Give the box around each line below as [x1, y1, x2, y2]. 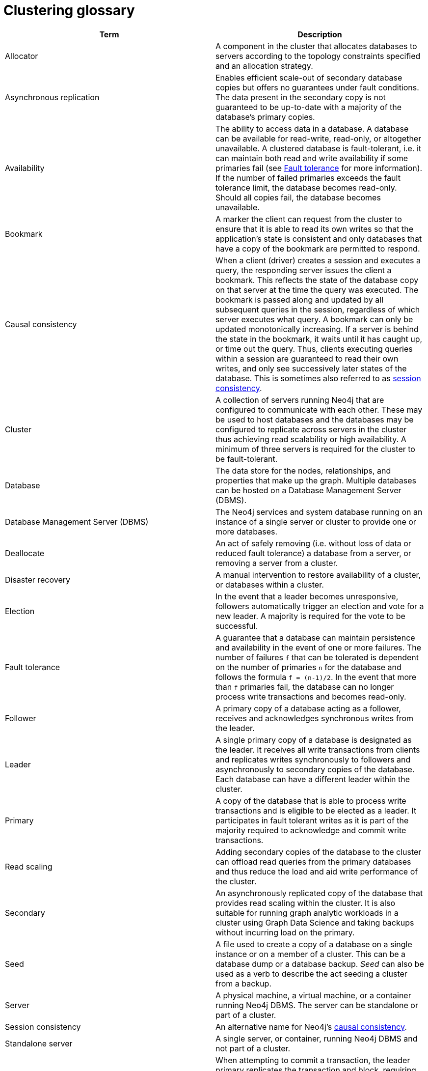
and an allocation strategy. [215, 60, 313, 71]
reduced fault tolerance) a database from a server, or [215, 548, 411, 558]
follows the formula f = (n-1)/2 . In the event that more [215, 672, 417, 682]
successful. [215, 620, 258, 631]
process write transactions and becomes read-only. [215, 691, 406, 702]
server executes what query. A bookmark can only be [215, 314, 413, 324]
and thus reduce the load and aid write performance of [215, 866, 418, 876]
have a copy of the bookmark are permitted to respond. [215, 243, 420, 254]
